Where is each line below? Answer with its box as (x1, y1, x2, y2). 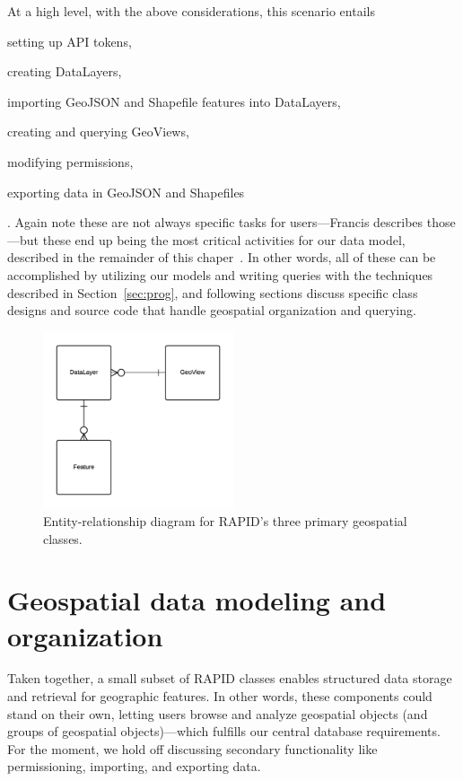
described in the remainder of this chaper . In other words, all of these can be (7, 248, 436, 267)
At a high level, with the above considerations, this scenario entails (7, 2, 375, 20)
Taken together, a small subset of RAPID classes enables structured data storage (7, 669, 452, 688)
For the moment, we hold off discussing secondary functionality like (7, 739, 378, 758)
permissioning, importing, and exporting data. (7, 757, 261, 776)
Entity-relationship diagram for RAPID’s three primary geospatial (43, 511, 407, 530)
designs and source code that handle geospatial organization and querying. (7, 301, 416, 320)
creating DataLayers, (7, 62, 122, 81)
